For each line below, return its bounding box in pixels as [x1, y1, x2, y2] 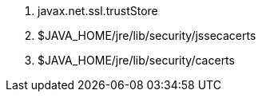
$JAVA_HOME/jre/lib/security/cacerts [38, 53, 235, 67]
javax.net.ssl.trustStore [38, 4, 158, 18]
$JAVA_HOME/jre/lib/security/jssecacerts [38, 29, 256, 42]
